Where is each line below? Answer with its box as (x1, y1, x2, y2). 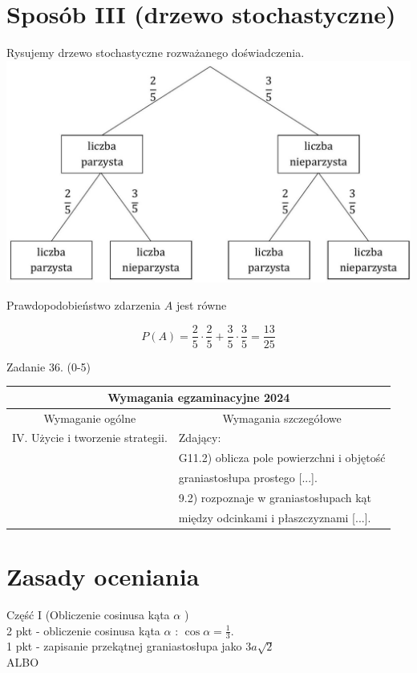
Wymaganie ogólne (43, 409, 136, 426)
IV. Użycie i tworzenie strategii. (12, 429, 168, 446)
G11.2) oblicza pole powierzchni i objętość (178, 449, 386, 466)
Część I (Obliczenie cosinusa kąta (6, 606, 170, 622)
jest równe (176, 296, 227, 313)
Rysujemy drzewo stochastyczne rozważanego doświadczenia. (6, 44, 305, 61)
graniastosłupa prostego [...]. (178, 469, 318, 486)
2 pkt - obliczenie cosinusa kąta (6, 622, 160, 639)
